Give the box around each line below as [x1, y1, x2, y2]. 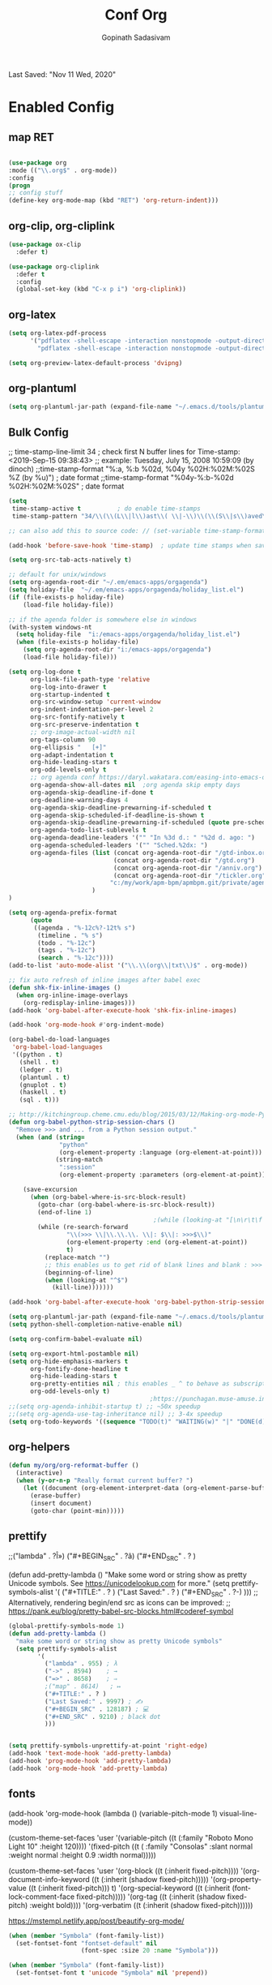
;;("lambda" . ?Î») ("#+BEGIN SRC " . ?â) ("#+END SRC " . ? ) [8, 1551, 197, 1563]
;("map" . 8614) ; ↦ [44, 1682, 121, 1691]
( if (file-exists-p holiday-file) [8, 593, 125, 601]
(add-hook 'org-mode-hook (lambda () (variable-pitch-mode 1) [8, 1808, 219, 1818]
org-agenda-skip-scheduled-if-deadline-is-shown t [29, 811, 205, 819]
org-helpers [8, 1440, 70, 1454]
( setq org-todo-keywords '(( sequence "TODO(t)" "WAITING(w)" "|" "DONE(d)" [8, 1417, 270, 1425]
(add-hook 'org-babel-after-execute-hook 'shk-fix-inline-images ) [8, 1006, 237, 1015]
